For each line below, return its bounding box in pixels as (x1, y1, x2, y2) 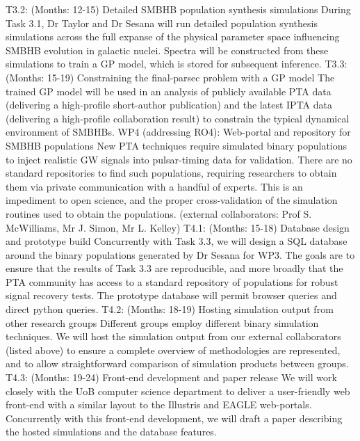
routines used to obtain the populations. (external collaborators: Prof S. (6, 206, 312, 220)
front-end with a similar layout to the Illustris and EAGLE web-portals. (6, 397, 312, 412)
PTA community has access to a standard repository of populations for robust (6, 274, 338, 289)
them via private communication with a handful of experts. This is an (6, 179, 303, 193)
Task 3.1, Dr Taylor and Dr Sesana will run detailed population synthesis (6, 15, 318, 30)
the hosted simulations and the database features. (6, 424, 217, 439)
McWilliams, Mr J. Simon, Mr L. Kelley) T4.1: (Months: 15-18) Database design (6, 220, 350, 234)
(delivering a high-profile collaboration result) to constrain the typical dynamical (6, 111, 350, 125)
